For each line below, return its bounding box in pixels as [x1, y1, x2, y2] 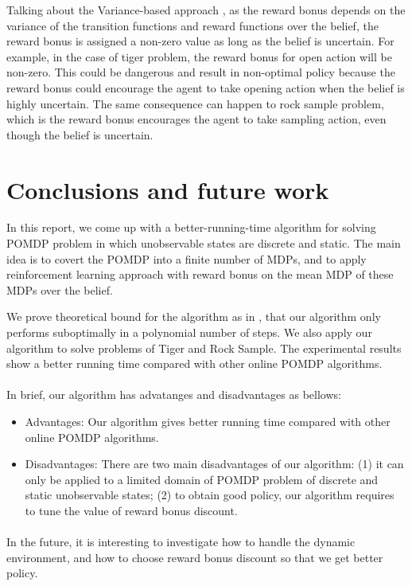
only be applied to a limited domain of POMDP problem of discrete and [25, 471, 379, 487]
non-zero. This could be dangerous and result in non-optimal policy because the [6, 64, 395, 80]
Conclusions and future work [6, 173, 329, 205]
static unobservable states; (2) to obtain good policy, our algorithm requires [25, 486, 395, 503]
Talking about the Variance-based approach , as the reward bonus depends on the [6, 2, 406, 18]
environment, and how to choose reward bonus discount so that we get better [6, 549, 383, 565]
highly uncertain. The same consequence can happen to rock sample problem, [6, 95, 384, 111]
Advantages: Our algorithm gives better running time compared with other [25, 413, 391, 429]
